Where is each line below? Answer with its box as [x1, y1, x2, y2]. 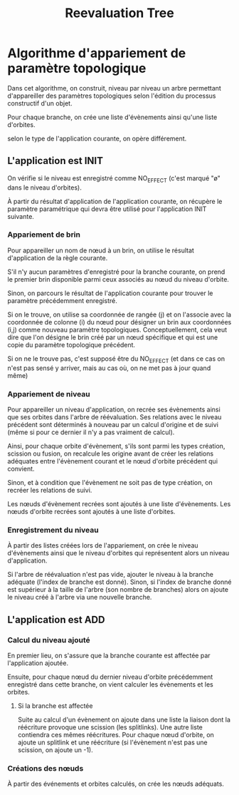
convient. [7, 464, 35, 473]
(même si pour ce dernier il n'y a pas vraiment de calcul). [7, 428, 175, 436]
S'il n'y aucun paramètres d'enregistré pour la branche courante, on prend [7, 267, 225, 276]
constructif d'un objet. [7, 98, 73, 108]
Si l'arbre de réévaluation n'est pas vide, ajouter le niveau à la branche [7, 570, 213, 579]
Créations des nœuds [7, 763, 84, 773]
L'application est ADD [7, 613, 105, 625]
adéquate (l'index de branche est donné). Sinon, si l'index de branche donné [7, 578, 232, 586]
